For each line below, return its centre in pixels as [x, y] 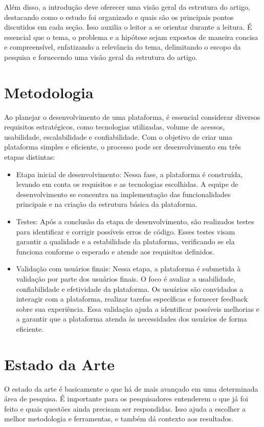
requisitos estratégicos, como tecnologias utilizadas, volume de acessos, [115, 127]
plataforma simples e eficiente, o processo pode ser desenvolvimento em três [123, 147]
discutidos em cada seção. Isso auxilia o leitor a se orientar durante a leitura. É [128, 27]
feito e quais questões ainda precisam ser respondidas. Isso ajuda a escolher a [125, 408]
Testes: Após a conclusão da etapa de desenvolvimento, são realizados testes [135, 221]
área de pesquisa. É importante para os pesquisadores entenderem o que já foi [126, 399]
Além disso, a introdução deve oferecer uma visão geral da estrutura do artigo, [127, 7]
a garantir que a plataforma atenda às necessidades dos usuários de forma [131, 319]
